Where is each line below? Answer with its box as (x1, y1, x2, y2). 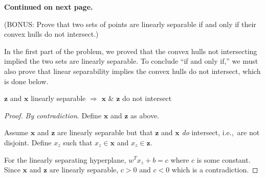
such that (63, 137, 93, 147)
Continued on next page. (4, 2, 93, 12)
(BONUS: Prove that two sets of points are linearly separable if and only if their (4, 18, 256, 29)
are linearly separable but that (57, 127, 153, 138)
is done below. (4, 75, 49, 86)
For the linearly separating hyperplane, (4, 154, 126, 165)
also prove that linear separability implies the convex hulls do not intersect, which (4, 65, 261, 76)
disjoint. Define (4, 137, 52, 147)
